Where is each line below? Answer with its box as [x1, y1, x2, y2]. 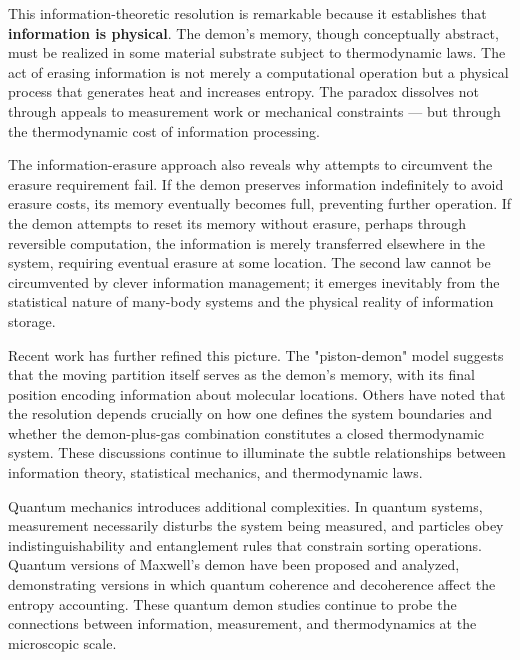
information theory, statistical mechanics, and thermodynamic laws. [8, 462, 423, 483]
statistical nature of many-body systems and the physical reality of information [8, 291, 494, 312]
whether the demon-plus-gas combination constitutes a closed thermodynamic [8, 422, 485, 443]
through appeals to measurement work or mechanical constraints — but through [8, 100, 501, 121]
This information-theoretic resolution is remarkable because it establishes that [8, 3, 487, 23]
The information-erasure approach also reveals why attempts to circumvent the [8, 154, 493, 175]
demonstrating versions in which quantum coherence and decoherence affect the [8, 574, 496, 595]
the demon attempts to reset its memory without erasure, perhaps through [8, 212, 466, 233]
